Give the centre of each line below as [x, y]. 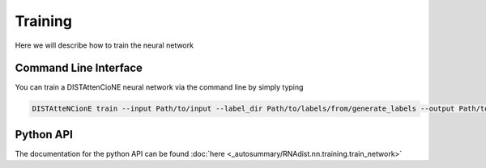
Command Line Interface [79, 68]
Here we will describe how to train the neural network [104, 45]
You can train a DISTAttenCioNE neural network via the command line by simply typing [159, 87]
